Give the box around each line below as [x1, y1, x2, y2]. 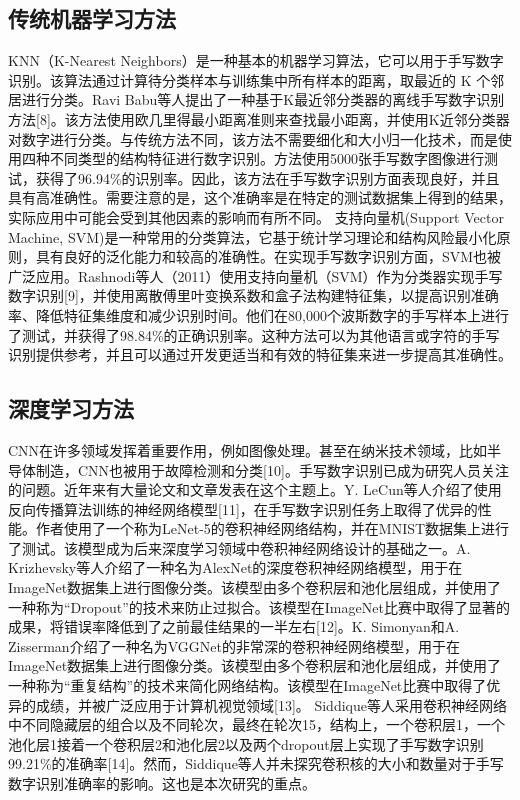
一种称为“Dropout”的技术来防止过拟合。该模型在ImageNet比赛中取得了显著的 [8, 596, 510, 617]
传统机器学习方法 [8, 3, 176, 34]
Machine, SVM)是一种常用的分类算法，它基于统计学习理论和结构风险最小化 [8, 226, 497, 247]
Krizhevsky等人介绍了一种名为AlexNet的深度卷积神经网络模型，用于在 [8, 557, 463, 578]
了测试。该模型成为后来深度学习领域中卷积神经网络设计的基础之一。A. [8, 537, 471, 558]
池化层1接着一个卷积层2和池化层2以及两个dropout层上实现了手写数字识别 [8, 733, 484, 754]
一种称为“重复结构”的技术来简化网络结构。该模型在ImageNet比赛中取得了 [8, 675, 487, 696]
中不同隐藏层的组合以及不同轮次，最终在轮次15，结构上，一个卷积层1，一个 [8, 714, 505, 735]
